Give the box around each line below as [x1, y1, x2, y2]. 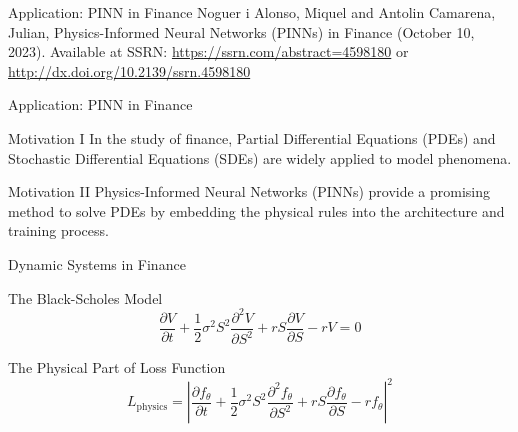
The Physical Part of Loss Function [8, 357, 226, 378]
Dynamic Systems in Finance [8, 253, 186, 274]
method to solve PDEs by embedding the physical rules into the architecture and [8, 200, 505, 221]
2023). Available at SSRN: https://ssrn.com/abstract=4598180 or [8, 41, 409, 62]
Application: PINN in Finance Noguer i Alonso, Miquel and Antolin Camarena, [8, 2, 496, 22]
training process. [8, 220, 109, 241]
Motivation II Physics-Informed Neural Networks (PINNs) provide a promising [8, 181, 491, 202]
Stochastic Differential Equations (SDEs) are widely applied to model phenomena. [8, 147, 512, 168]
